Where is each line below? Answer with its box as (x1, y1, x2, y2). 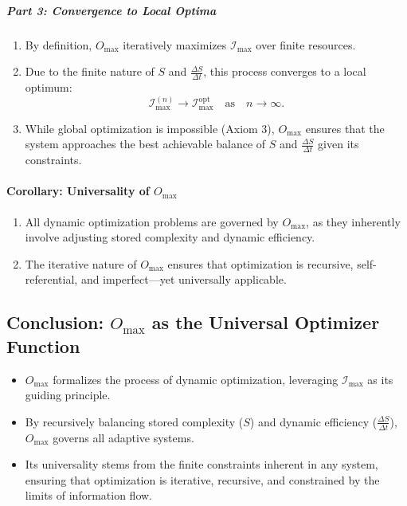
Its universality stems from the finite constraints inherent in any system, (25, 456, 378, 473)
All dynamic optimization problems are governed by (25, 213, 279, 229)
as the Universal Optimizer (151, 310, 380, 335)
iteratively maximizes (123, 36, 227, 53)
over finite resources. (256, 36, 356, 53)
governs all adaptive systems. (53, 429, 194, 445)
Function (6, 333, 80, 358)
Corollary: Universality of (6, 182, 150, 199)
